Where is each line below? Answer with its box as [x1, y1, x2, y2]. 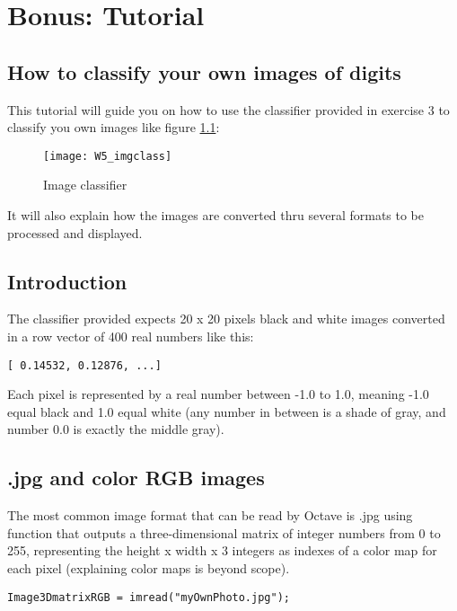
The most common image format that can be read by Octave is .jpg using [7, 506, 413, 525]
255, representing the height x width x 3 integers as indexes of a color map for [7, 541, 437, 560]
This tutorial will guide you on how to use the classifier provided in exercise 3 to [7, 100, 450, 119]
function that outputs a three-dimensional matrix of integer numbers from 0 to [7, 523, 441, 542]
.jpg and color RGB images [7, 464, 265, 491]
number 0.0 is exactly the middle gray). [7, 420, 224, 438]
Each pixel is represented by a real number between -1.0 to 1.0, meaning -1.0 [7, 385, 429, 403]
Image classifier [43, 175, 127, 194]
